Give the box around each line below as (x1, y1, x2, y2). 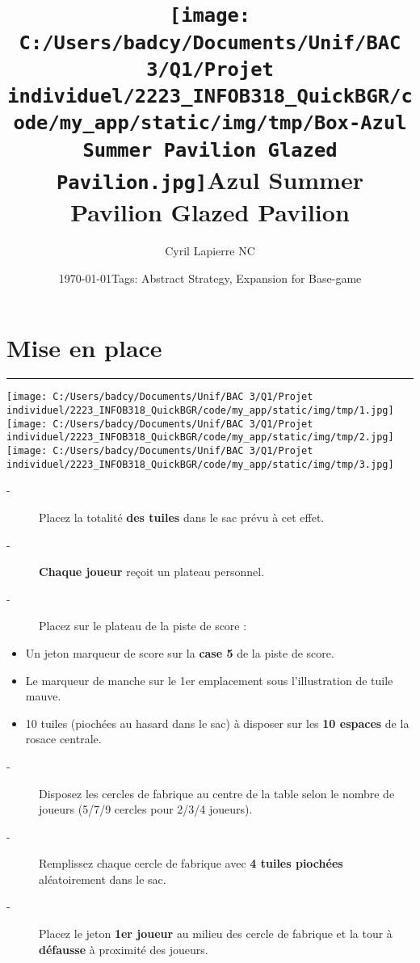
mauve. (25, 688, 61, 704)
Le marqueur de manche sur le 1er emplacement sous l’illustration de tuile (25, 671, 393, 688)
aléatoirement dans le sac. (39, 870, 166, 887)
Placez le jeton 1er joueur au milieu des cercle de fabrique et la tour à (39, 925, 393, 942)
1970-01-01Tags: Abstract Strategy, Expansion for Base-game (58, 269, 362, 286)
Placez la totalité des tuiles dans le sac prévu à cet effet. (39, 508, 325, 525)
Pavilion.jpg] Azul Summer (57, 163, 363, 196)
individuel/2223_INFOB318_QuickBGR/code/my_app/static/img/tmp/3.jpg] (6, 458, 394, 470)
